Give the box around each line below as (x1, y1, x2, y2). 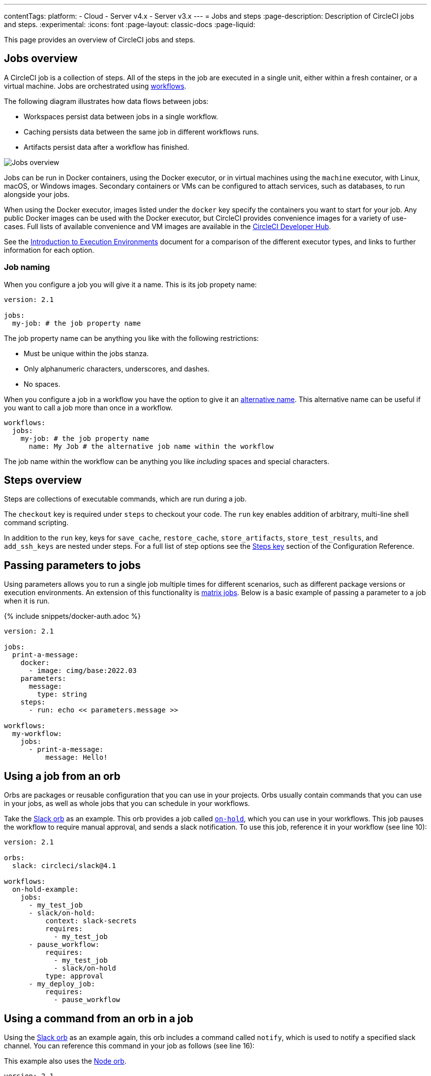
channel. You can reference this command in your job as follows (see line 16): (4, 1041, 255, 1050)
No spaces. (24, 379, 61, 388)
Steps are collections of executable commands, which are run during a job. (4, 495, 247, 504)
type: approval (45, 972, 104, 980)
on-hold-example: (12, 885, 79, 894)
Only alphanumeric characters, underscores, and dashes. (24, 364, 210, 373)
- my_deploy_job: (29, 980, 95, 988)
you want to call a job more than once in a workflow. (4, 403, 173, 412)
